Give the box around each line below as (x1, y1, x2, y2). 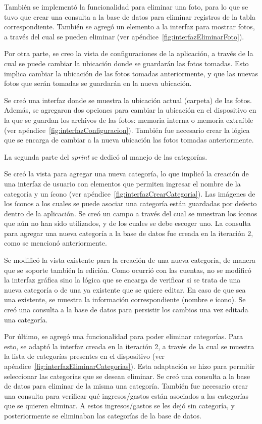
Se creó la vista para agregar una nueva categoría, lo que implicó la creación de (4, 168, 249, 179)
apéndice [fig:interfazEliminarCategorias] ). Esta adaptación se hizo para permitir (4, 361, 255, 371)
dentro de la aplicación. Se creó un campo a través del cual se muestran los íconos (4, 208, 257, 218)
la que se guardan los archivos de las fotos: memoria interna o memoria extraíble (4, 114, 253, 125)
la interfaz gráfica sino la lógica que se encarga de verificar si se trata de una (4, 274, 241, 285)
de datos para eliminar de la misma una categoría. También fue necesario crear (4, 381, 248, 391)
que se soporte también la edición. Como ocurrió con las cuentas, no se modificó (4, 264, 251, 275)
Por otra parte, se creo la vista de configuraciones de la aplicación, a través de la (4, 48, 253, 59)
